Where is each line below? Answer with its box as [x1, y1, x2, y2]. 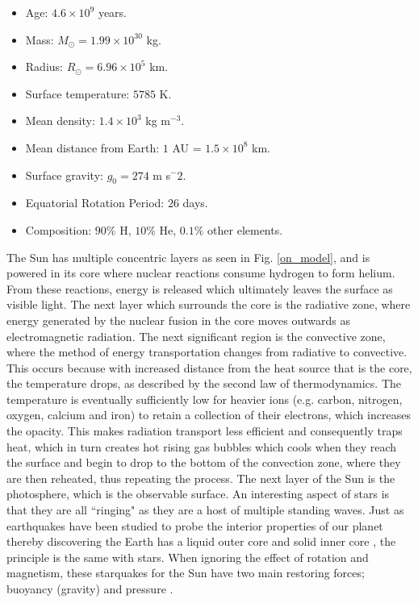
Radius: [25, 58, 63, 75]
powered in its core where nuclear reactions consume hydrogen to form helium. [6, 264, 395, 281]
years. [98, 4, 127, 20]
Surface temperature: [25, 85, 130, 102]
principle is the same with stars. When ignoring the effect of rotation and [6, 548, 369, 565]
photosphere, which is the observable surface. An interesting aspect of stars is [6, 485, 390, 502]
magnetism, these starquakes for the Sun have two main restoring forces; [6, 564, 365, 581]
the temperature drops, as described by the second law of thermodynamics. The [6, 375, 402, 392]
